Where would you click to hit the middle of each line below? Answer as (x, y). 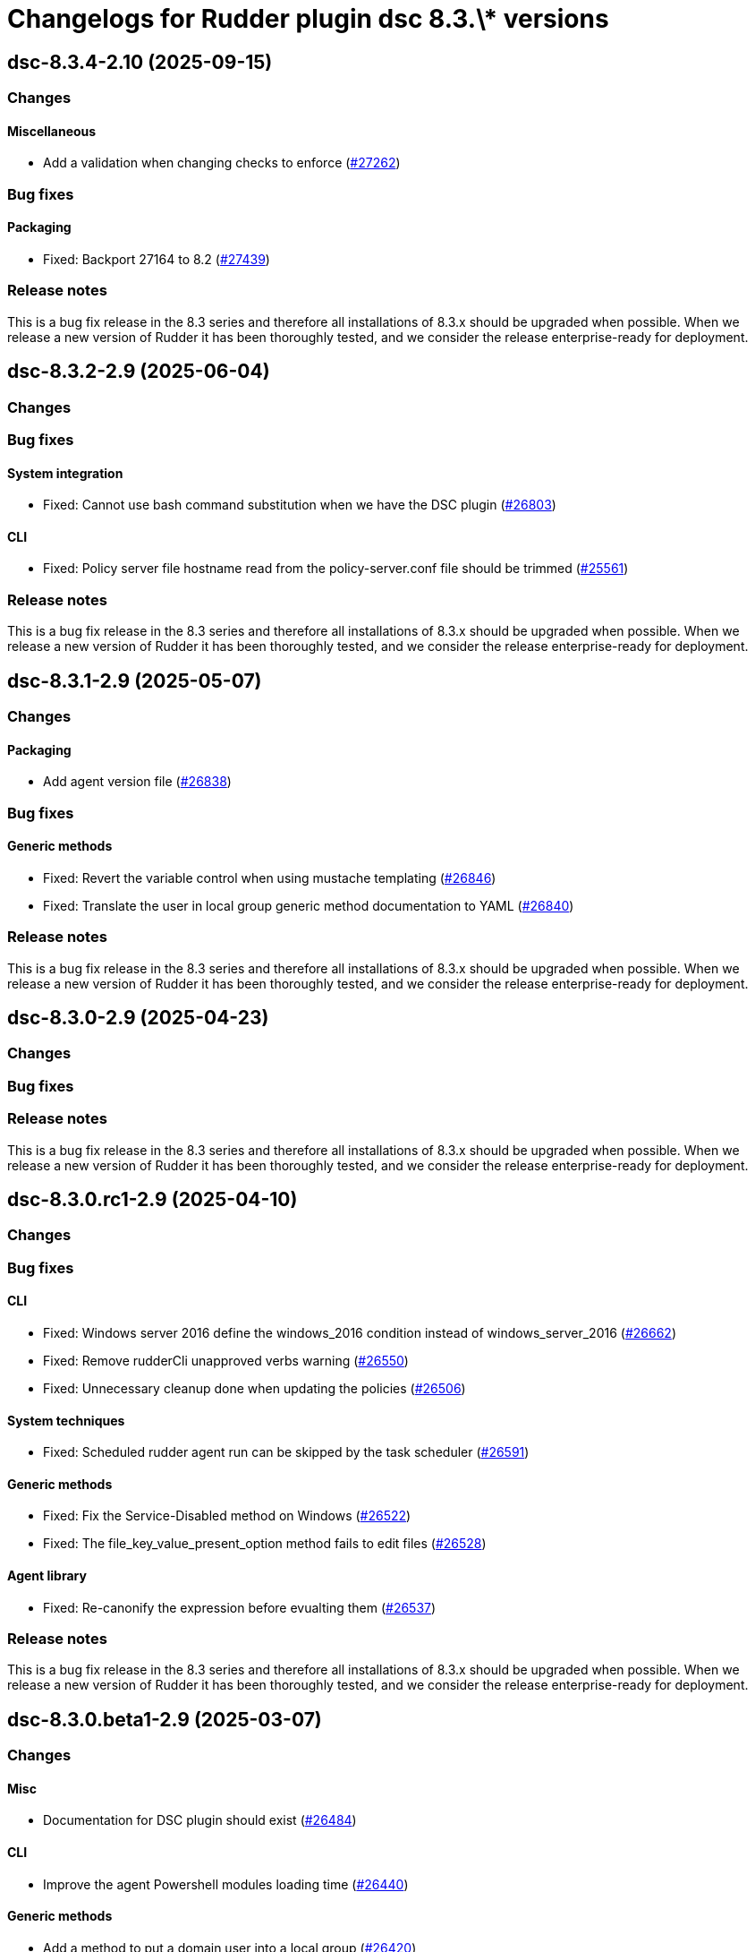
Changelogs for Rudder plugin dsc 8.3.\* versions (308, 19)
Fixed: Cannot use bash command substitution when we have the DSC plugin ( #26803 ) (300, 505)
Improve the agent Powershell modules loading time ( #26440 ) (226, 1884)
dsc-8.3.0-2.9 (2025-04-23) (138, 1017)
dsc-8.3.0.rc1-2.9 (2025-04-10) (153, 1199)
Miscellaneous (52, 131)
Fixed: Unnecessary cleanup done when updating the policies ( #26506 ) (254, 1388)
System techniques (66, 1420)
